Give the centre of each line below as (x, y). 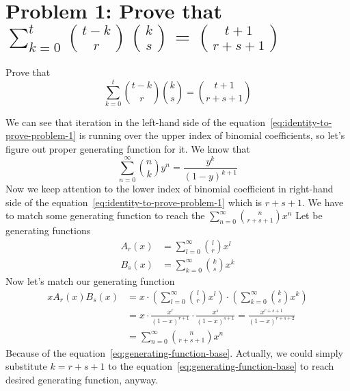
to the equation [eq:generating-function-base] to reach (221, 366)
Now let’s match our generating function (90, 280)
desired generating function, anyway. (82, 379)
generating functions (48, 230)
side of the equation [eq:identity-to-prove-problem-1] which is (134, 202)
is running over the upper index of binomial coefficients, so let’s (212, 135)
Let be (309, 215)
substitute (26, 366)
